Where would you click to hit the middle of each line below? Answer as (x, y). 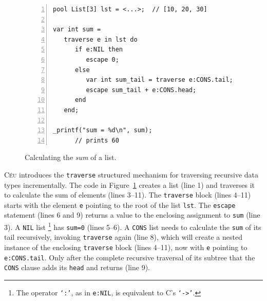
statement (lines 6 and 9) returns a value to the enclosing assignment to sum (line (132, 215)
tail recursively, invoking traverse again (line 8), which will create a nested (123, 237)
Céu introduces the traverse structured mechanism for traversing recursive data (131, 174)
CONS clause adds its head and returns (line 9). (77, 267)
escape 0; (102, 59)
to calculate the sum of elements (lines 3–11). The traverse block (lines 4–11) (128, 195)
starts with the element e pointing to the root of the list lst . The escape (120, 205)
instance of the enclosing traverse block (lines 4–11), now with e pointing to (126, 247)
